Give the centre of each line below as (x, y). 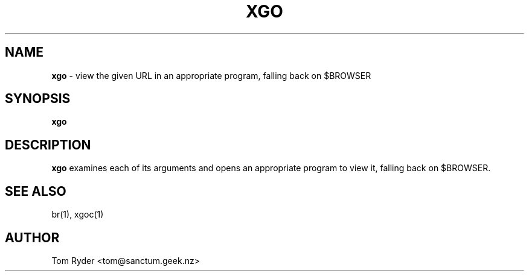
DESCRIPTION (48, 145)
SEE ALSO (36, 191)
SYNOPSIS (38, 99)
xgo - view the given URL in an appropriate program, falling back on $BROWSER (211, 75)
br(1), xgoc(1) (78, 215)
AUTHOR (32, 237)
